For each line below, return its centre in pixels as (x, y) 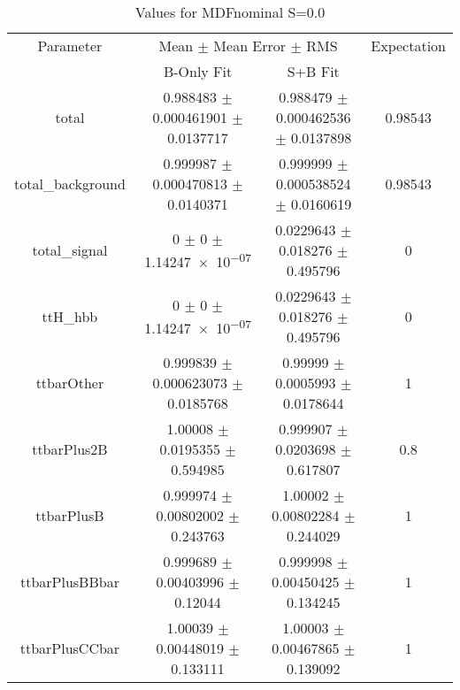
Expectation (408, 46)
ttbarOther (70, 383)
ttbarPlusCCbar (70, 648)
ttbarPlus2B (70, 449)
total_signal (70, 250)
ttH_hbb (70, 316)
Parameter (70, 46)
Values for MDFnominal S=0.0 (230, 12)
